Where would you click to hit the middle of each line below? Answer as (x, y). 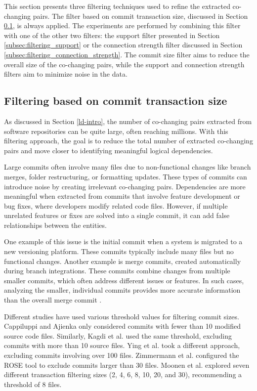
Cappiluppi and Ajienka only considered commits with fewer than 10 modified (122, 326)
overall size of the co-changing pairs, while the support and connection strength (124, 64)
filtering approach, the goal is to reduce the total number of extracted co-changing (128, 141)
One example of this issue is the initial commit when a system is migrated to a (123, 241)
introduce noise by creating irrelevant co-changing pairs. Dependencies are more (125, 186)
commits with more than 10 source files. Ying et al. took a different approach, (122, 345)
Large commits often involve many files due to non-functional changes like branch (128, 167)
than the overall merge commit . (53, 300)
